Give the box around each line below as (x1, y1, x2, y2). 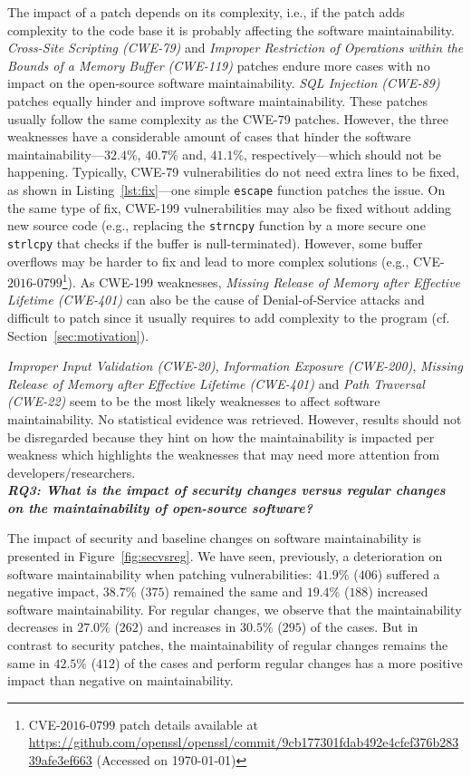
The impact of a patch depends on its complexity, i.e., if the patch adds (7, 3, 405, 21)
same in (7, 653, 50, 672)
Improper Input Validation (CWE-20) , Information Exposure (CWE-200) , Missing (7, 356, 463, 375)
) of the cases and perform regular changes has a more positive (115, 653, 463, 672)
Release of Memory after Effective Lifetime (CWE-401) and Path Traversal (7, 373, 425, 393)
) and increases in (138, 617, 236, 636)
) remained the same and (164, 582, 303, 601)
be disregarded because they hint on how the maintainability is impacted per (7, 427, 435, 446)
